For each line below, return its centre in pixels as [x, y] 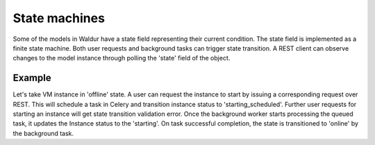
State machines [59, 18]
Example [32, 78]
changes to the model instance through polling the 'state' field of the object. [122, 58]
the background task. [43, 133]
